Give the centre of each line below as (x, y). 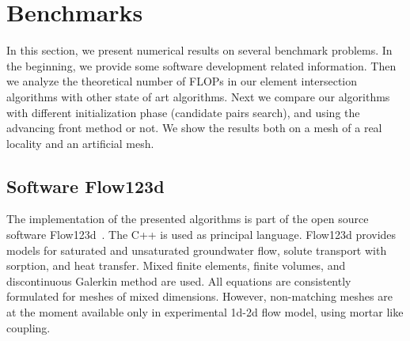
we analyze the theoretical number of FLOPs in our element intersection (182, 81)
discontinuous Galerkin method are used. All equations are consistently (179, 280)
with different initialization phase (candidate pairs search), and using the (183, 112)
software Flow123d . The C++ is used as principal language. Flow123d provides (201, 235)
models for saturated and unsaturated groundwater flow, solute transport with (197, 250)
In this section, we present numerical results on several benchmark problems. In (199, 50)
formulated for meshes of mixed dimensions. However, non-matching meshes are (199, 296)
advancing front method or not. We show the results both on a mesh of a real (194, 128)
